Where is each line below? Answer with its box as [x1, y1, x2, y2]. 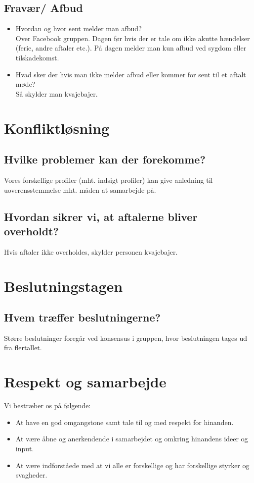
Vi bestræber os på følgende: [4, 400, 91, 411]
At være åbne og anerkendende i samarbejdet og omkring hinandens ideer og [15, 433, 248, 444]
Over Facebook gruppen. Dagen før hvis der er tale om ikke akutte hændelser [15, 33, 250, 43]
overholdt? [4, 223, 59, 238]
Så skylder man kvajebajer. [15, 88, 98, 99]
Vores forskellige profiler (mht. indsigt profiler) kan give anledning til [4, 174, 213, 185]
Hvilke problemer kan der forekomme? [4, 152, 206, 167]
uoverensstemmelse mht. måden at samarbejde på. [4, 184, 156, 195]
